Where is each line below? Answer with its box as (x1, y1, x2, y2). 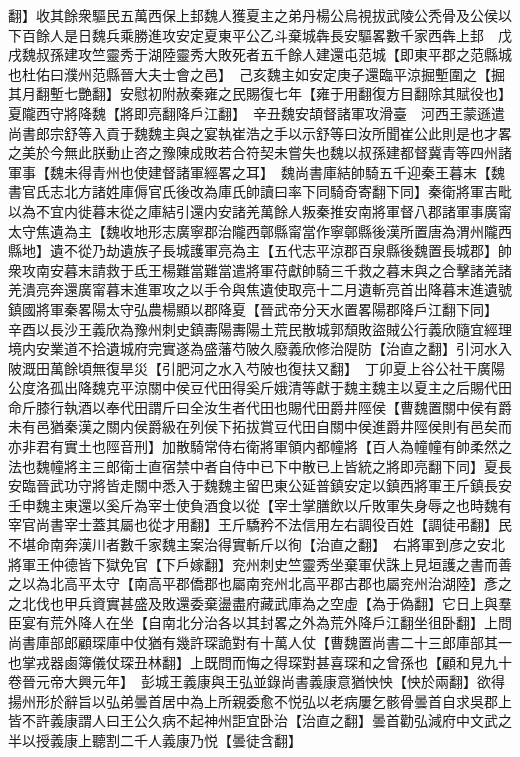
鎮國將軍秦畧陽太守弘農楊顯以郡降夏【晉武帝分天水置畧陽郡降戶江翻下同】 (8, 298, 491, 319)
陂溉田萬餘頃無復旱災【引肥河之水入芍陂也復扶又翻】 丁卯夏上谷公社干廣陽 (8, 357, 505, 378)
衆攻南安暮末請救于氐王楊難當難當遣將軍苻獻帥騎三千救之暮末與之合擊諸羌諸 (8, 259, 512, 280)
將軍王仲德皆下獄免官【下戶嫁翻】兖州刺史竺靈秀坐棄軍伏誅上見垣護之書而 (8, 553, 498, 574)
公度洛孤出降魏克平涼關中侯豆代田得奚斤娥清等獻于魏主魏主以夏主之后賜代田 (8, 377, 512, 398)
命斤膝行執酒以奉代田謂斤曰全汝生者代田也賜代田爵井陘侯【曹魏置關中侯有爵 (8, 396, 512, 417)
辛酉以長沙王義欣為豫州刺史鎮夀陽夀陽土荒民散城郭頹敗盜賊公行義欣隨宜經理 (8, 318, 512, 339)
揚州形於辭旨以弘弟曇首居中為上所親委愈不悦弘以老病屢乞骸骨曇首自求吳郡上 (8, 690, 512, 711)
